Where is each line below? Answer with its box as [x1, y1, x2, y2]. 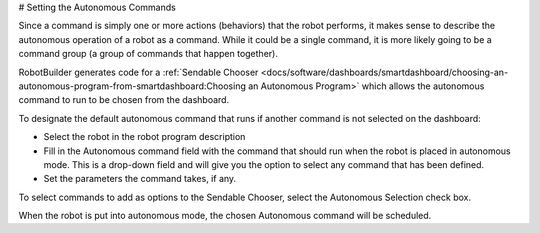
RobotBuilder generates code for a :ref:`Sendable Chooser [18, 66, 259, 78]
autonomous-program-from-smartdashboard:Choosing [18, 80, 247, 92]
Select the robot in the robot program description [43, 131, 246, 143]
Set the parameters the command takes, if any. [43, 173, 237, 185]
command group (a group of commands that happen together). [18, 48, 279, 60]
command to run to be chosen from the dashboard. [18, 94, 230, 106]
